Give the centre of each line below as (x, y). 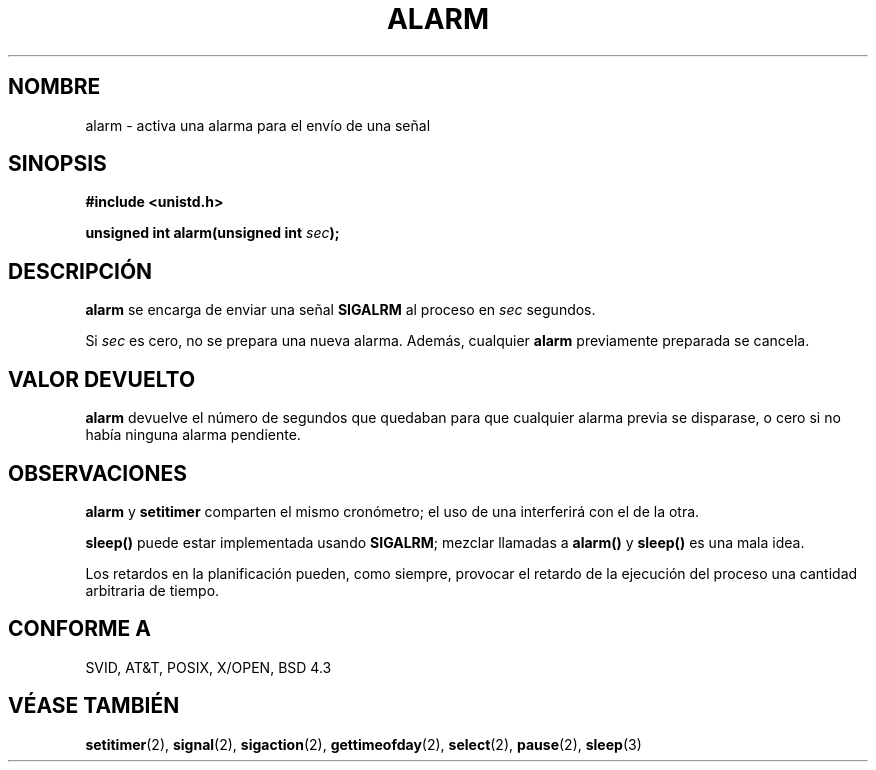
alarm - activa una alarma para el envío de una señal (258, 125)
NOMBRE (54, 87)
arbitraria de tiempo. (152, 590)
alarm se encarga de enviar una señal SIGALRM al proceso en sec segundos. (340, 310)
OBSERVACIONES (97, 473)
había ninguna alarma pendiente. (193, 435)
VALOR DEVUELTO (102, 379)
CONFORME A (79, 629)
